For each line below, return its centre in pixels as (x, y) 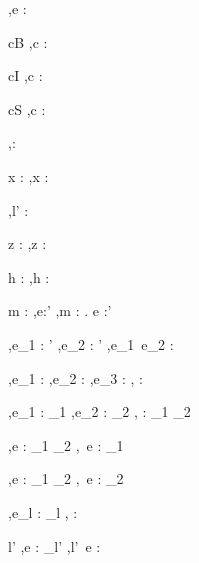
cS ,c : (27, 108)
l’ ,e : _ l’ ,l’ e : (54, 545)
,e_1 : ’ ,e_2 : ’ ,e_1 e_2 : (91, 343)
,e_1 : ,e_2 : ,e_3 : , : (75, 377)
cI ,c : (25, 75)
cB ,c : (28, 41)
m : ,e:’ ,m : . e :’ (60, 310)
